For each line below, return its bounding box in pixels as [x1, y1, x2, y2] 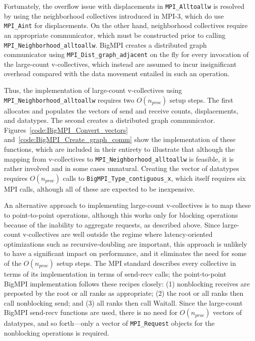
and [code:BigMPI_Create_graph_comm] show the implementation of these [4, 134, 236, 144]
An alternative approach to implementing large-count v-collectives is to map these [4, 200, 251, 210]
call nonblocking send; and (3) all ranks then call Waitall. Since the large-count [4, 297, 243, 308]
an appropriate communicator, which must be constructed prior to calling [4, 29, 226, 40]
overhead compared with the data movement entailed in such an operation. [4, 68, 230, 79]
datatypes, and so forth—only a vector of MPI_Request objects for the [4, 318, 215, 328]
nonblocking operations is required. [4, 328, 110, 338]
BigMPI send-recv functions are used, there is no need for [4, 307, 178, 317]
